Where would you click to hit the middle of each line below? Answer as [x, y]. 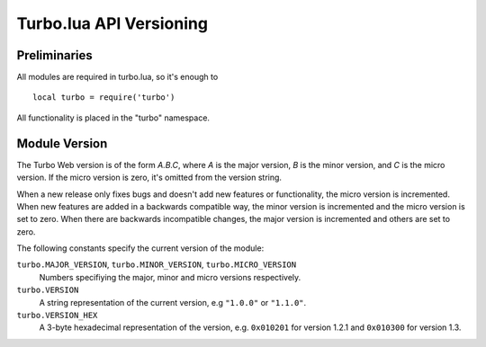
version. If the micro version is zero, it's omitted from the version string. [149, 178]
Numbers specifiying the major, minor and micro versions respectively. [170, 277]
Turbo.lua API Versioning [112, 23]
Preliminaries [55, 55]
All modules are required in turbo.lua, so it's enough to [117, 77]
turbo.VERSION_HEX [57, 316]
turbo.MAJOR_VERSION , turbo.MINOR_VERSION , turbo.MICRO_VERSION [157, 264]
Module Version [62, 143]
